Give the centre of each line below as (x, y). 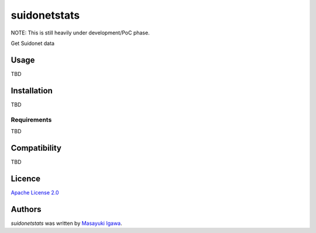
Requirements (31, 120)
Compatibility (36, 148)
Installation (32, 91)
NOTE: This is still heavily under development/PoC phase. (80, 33)
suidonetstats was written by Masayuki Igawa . (66, 223)
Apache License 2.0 (35, 192)
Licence (26, 178)
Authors (26, 209)
